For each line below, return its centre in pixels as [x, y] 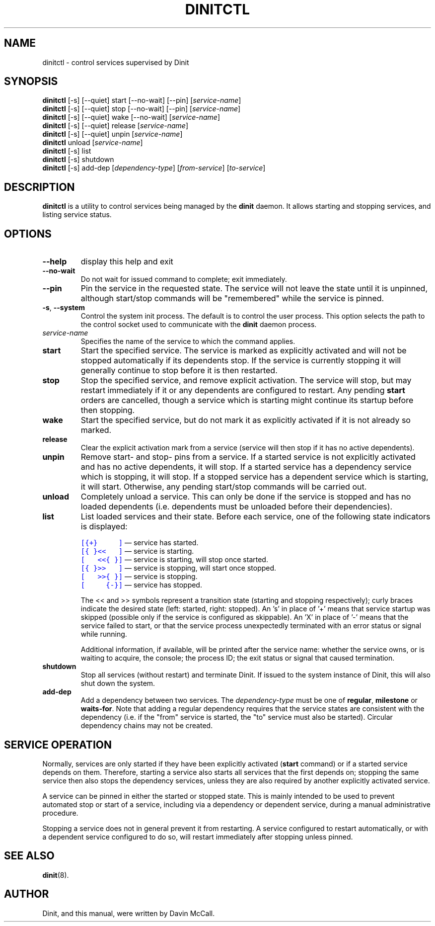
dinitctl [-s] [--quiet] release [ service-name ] [115, 126]
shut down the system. [118, 683]
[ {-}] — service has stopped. [141, 585]
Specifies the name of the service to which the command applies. [188, 341]
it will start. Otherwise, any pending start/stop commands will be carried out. [224, 487]
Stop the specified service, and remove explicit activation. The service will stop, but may [246, 380]
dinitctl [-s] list [67, 151]
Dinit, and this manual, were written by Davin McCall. [129, 913]
